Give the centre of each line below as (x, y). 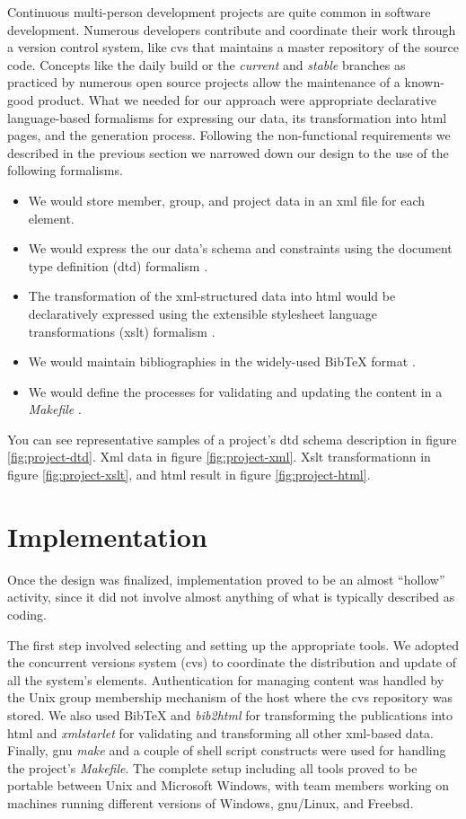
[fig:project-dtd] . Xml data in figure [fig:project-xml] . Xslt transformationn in (219, 457)
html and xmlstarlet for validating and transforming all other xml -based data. (220, 732)
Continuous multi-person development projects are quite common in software (219, 12)
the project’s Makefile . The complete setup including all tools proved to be (212, 767)
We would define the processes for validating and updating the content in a (235, 391)
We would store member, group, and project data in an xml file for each (227, 200)
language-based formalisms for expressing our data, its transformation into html (227, 117)
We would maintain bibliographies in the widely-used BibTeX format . (222, 361)
